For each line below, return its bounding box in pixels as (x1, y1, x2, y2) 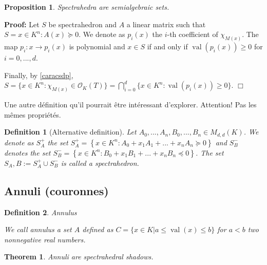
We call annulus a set (4, 224, 72, 235)
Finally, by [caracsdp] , (4, 69, 73, 80)
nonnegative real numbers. (4, 234, 86, 244)
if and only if (147, 41, 188, 52)
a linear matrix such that (126, 18, 206, 29)
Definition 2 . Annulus (4, 206, 77, 217)
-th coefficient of (167, 29, 218, 40)
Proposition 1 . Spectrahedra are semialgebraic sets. (4, 2, 169, 12)
